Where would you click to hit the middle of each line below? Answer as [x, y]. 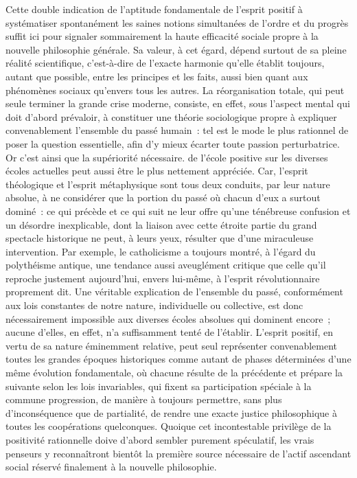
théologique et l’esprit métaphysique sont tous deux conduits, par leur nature [168, 184]
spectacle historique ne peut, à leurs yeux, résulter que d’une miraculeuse [160, 238]
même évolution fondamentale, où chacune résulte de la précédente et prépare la [174, 373]
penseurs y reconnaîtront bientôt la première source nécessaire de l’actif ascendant [178, 453]
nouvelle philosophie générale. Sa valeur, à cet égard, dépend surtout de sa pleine [176, 49]
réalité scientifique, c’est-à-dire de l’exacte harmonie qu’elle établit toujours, [165, 63]
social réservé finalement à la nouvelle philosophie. [111, 467]
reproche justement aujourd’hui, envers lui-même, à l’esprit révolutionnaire [163, 278]
